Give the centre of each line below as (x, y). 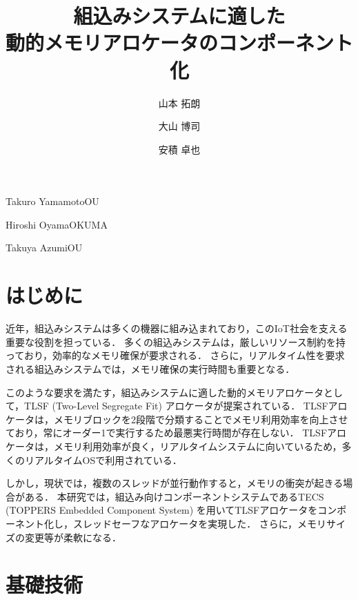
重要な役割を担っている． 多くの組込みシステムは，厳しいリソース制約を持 (176, 341)
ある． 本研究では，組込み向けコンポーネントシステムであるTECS (174, 496)
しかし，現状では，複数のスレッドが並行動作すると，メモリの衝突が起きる (175, 483)
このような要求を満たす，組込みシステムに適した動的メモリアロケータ (165, 392)
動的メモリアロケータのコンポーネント (180, 42)
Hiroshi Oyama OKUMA (57, 224)
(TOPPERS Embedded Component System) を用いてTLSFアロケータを (162, 510)
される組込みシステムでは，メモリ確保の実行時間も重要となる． (150, 368)
